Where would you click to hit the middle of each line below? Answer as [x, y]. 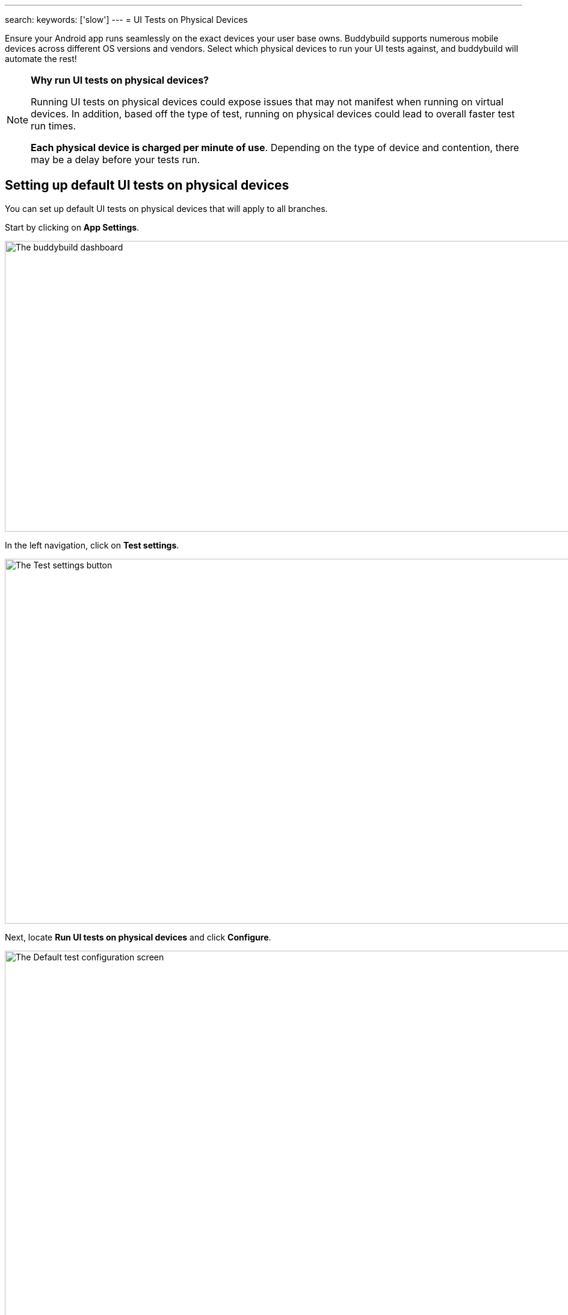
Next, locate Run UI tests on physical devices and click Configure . [138, 937]
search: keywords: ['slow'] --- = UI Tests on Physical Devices [126, 20]
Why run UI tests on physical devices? [120, 80]
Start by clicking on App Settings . [72, 227]
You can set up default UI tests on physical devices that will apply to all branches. [166, 208]
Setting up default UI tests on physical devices [147, 185]
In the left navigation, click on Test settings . [92, 545]
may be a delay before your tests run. [116, 160]
